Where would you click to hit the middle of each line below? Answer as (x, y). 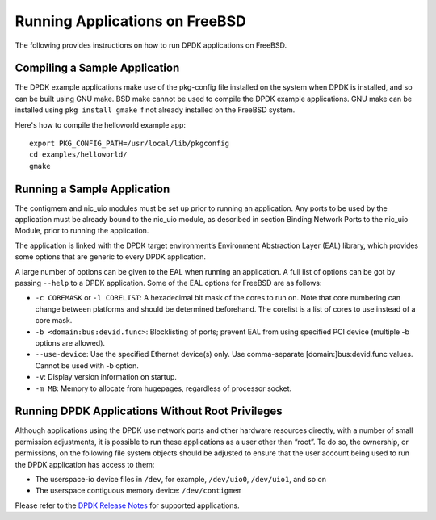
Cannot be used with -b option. (87, 365)
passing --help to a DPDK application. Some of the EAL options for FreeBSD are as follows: (168, 283)
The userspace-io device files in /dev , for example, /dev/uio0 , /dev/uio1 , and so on (181, 480)
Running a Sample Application (92, 189)
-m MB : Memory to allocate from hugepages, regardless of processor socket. (163, 388)
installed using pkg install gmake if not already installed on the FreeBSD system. (155, 110)
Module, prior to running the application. (82, 231)
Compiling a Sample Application (97, 68)
